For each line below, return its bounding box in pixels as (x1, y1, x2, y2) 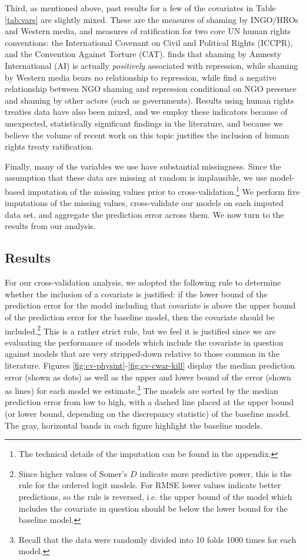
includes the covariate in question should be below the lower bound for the (18, 502, 288, 514)
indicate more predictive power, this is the (139, 467, 292, 479)
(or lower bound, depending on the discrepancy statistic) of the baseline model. (5, 407, 291, 419)
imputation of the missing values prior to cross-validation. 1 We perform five (27, 183, 300, 197)
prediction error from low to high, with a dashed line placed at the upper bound (5, 396, 294, 408)
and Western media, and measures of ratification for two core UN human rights (5, 25, 291, 37)
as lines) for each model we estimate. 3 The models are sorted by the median (5, 383, 278, 396)
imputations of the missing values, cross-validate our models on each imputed (5, 197, 284, 209)
